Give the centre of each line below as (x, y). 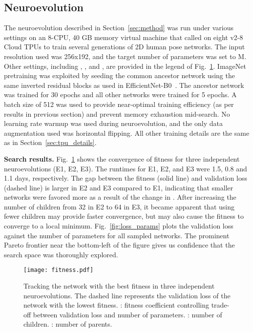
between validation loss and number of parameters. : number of (127, 314)
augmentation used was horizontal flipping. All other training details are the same (127, 133)
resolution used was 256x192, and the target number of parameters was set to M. (125, 56)
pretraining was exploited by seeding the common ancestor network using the (119, 75)
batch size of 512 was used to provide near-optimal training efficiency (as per (119, 104)
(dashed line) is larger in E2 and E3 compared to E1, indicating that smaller (119, 187)
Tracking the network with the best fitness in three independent (119, 286)
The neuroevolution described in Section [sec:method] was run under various (119, 28)
